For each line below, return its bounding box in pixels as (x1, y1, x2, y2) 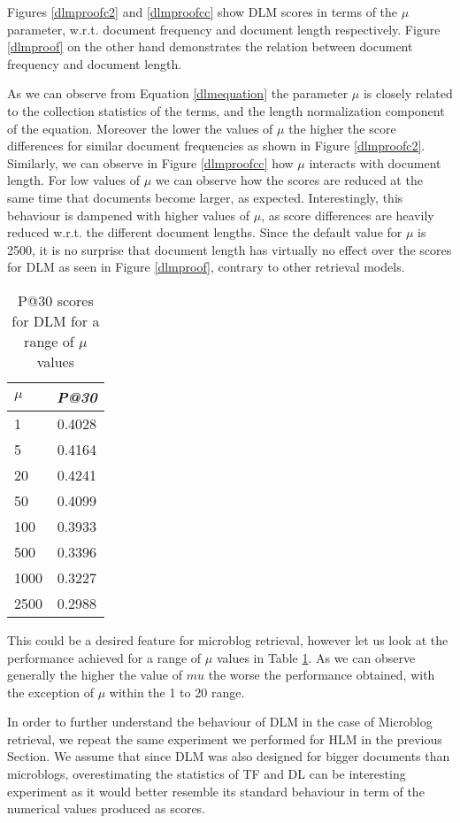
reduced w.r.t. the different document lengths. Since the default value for (7, 223, 402, 242)
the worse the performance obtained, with (208, 665, 435, 684)
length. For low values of (7, 171, 141, 189)
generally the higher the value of (7, 665, 183, 684)
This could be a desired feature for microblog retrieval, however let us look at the (7, 630, 448, 649)
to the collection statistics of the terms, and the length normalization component (7, 101, 445, 119)
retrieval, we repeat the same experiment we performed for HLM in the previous (7, 729, 442, 748)
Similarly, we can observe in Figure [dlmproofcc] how (7, 153, 294, 172)
